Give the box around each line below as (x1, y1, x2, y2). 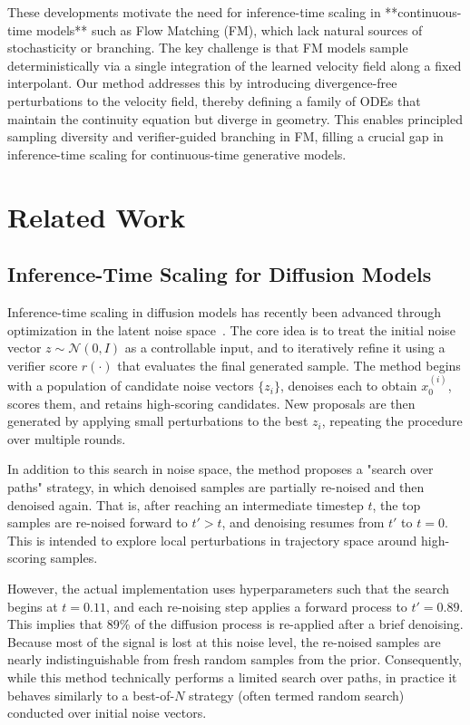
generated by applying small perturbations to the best (7, 411, 308, 430)
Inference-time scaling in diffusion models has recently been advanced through (7, 302, 441, 321)
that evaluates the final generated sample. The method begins (117, 355, 461, 374)
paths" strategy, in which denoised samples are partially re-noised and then (7, 478, 425, 497)
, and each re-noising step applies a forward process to (105, 596, 407, 615)
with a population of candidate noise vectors (7, 376, 254, 395)
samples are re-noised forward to (7, 513, 188, 532)
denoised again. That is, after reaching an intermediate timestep (7, 495, 364, 514)
